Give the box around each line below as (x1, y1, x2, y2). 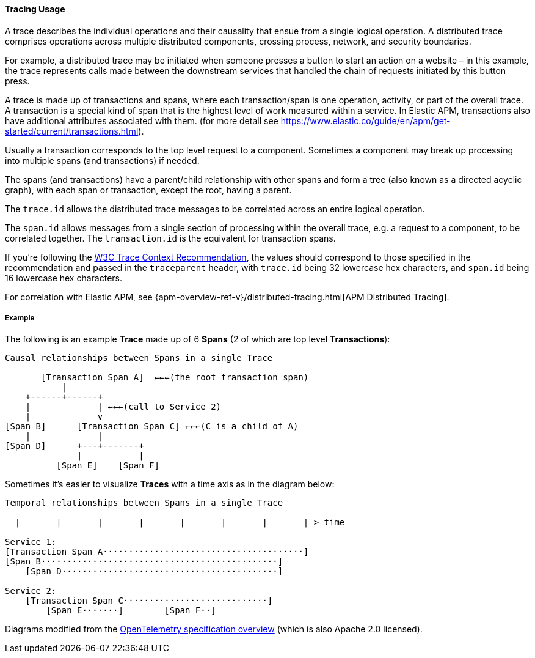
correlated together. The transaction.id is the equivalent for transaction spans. (5, 232, 336, 243)
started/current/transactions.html (5, 125, 139, 136)
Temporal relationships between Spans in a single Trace (5, 498, 283, 508)
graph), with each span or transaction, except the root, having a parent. (5, 184, 292, 195)
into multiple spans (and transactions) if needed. (5, 155, 200, 166)
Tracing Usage (5, 4, 65, 14)
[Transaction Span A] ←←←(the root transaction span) (41, 372, 309, 383)
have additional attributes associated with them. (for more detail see (5, 115, 278, 126)
